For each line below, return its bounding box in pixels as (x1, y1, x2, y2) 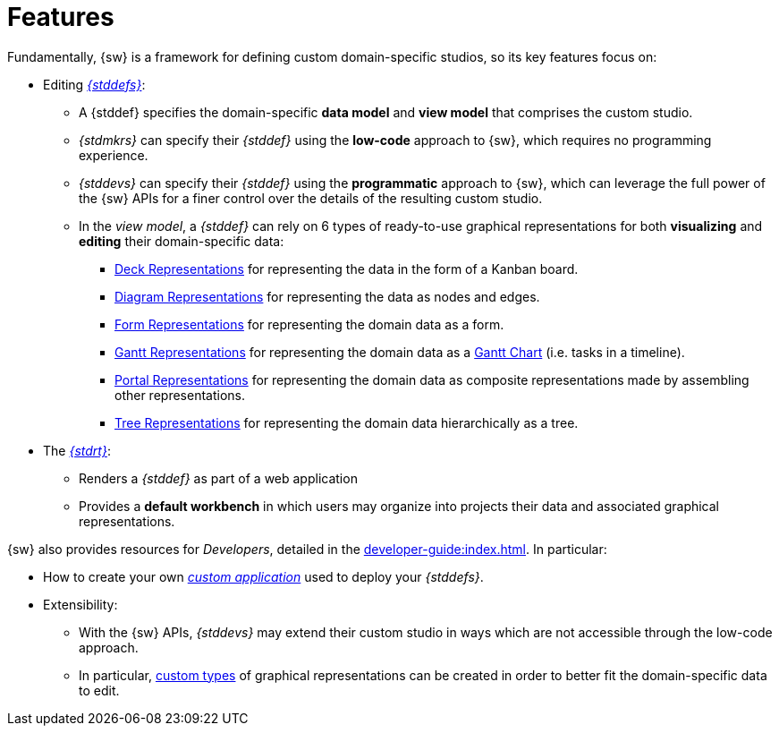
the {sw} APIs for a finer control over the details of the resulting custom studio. (79, 190, 543, 206)
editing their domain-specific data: (79, 233, 284, 249)
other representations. (114, 387, 245, 403)
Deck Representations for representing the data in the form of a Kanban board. (114, 260, 579, 277)
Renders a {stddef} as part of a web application (79, 470, 358, 486)
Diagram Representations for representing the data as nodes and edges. (114, 288, 540, 304)
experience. (79, 147, 148, 163)
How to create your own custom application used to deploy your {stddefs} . (43, 568, 484, 584)
